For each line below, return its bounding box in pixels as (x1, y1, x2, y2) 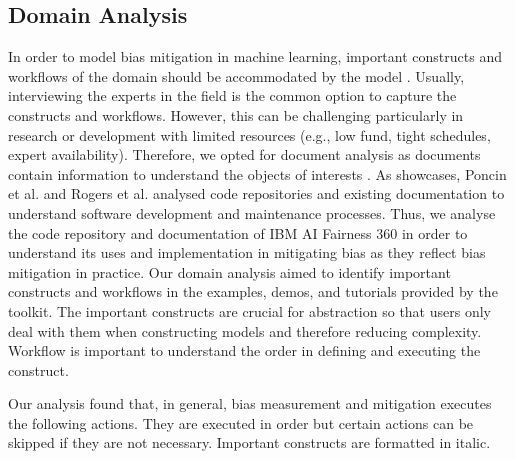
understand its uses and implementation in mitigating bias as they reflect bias (8, 242, 486, 263)
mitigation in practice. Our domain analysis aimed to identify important (8, 261, 451, 282)
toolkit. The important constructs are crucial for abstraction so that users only (8, 300, 491, 321)
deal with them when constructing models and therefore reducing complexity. (8, 320, 482, 341)
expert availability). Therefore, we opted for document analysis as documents (8, 144, 481, 165)
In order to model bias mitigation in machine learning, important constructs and (8, 46, 502, 67)
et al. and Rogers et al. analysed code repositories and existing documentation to (8, 183, 505, 204)
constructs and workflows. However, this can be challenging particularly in (8, 104, 464, 125)
